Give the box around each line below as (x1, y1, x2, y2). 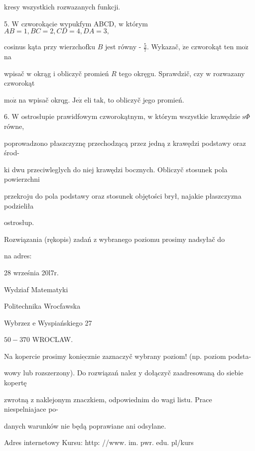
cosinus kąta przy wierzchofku (4, 41, 96, 52)
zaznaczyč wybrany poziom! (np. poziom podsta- (102, 350, 252, 361)
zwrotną (4, 394, 29, 404)
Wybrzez (4, 317, 30, 328)
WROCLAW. (32, 334, 73, 344)
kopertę (4, 377, 27, 388)
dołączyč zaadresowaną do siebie (144, 367, 244, 378)
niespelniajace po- (4, 404, 58, 414)
